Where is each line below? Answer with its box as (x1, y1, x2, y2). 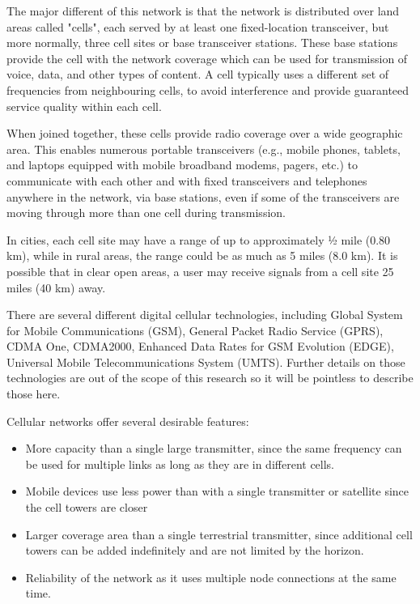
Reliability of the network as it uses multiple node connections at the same (25, 568, 397, 585)
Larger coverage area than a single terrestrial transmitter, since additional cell (25, 525, 413, 542)
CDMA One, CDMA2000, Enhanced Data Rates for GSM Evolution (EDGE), (6, 338, 394, 355)
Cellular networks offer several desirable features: (6, 412, 249, 429)
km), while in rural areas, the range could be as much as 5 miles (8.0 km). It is (6, 247, 398, 264)
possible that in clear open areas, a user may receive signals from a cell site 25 (6, 262, 394, 279)
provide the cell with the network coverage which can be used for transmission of (6, 49, 408, 66)
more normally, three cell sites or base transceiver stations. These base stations (6, 34, 398, 51)
